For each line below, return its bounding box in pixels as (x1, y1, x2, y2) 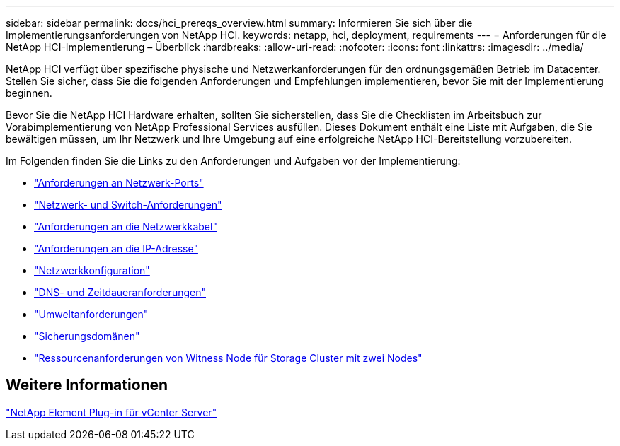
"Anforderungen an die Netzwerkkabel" (34, 221, 217, 233)
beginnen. (6, 87, 52, 99)
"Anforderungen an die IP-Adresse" (34, 242, 198, 254)
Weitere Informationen (6, 376, 168, 394)
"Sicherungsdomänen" (34, 330, 140, 342)
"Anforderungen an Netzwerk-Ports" (34, 177, 204, 189)
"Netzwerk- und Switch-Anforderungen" (34, 199, 222, 211)
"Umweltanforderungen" (34, 308, 149, 320)
